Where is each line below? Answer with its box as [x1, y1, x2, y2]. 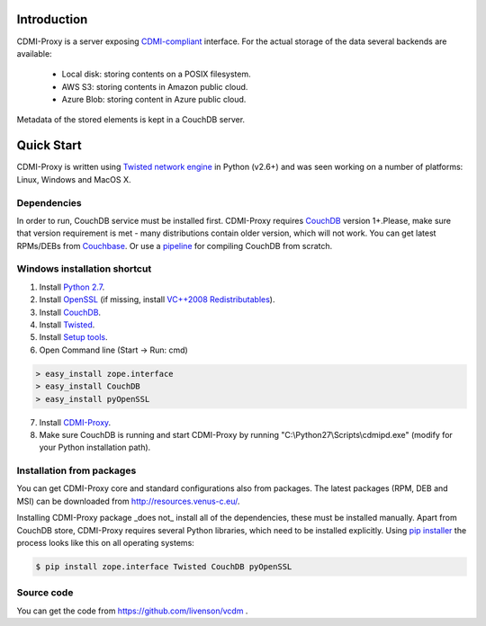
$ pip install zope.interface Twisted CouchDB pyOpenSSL [35, 562, 292, 571]
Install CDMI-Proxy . [39, 416, 112, 427]
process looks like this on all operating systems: [16, 538, 195, 549]
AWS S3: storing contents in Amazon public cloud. [61, 81, 248, 92]
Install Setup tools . [39, 332, 108, 343]
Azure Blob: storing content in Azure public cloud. [61, 94, 247, 105]
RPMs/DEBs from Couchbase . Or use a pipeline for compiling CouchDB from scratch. [16, 240, 333, 251]
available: [16, 48, 53, 58]
